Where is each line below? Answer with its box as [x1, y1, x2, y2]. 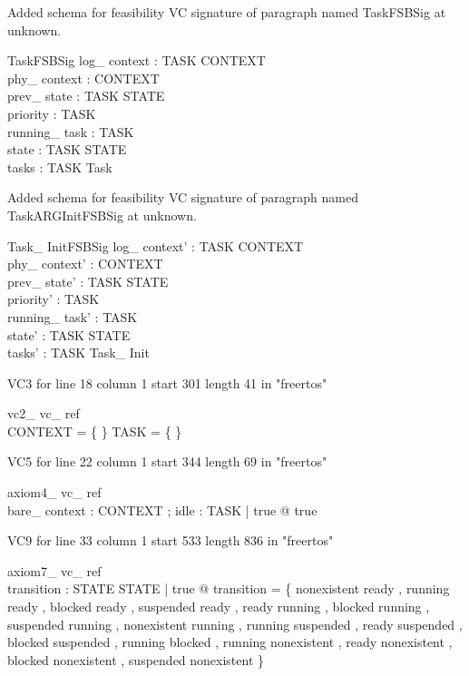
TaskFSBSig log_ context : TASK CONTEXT [7, 51, 266, 70]
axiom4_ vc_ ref [7, 483, 102, 502]
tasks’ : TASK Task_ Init [7, 343, 150, 362]
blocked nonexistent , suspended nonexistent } [7, 650, 265, 669]
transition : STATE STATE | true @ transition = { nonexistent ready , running [7, 579, 450, 598]
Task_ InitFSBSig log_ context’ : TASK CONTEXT [7, 236, 304, 255]
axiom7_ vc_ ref [7, 561, 102, 580]
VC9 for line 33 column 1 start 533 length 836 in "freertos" [7, 531, 334, 550]
